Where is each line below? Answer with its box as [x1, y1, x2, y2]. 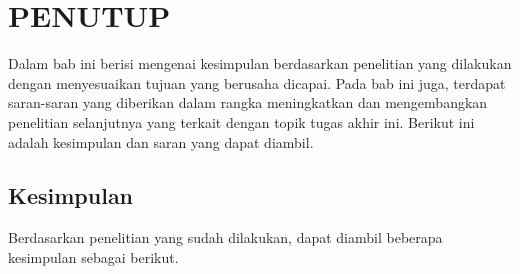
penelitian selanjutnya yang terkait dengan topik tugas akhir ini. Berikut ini [8, 111, 475, 132]
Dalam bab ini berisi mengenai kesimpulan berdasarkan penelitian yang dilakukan [8, 53, 512, 74]
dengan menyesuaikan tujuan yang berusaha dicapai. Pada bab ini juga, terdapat [8, 72, 506, 93]
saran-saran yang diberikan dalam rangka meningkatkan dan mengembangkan [8, 92, 488, 113]
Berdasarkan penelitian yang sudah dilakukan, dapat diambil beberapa [8, 227, 443, 248]
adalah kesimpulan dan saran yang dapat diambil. [8, 131, 314, 152]
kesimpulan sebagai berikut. [8, 246, 179, 267]
